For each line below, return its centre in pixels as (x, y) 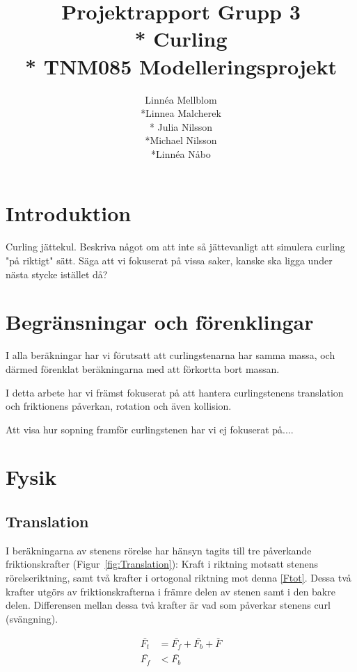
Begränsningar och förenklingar (160, 322)
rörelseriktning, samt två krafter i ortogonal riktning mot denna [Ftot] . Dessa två (178, 578)
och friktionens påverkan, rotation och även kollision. (119, 406)
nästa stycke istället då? (57, 274)
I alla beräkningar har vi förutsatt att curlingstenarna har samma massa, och (170, 355)
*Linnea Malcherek (181, 113)
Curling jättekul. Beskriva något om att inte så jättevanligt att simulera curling (175, 247)
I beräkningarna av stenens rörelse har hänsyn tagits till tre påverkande (159, 550)
